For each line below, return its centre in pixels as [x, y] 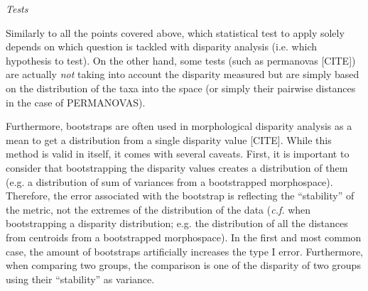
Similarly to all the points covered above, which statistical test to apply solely [175, 32]
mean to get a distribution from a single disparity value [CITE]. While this [169, 139]
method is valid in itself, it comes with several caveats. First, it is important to [178, 154]
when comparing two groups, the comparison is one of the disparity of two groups [183, 265]
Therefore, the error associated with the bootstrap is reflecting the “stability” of [180, 196]
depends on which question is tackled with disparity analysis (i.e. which [162, 46]
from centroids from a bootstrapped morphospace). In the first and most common [184, 237]
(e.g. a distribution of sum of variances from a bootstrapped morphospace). [169, 181]
